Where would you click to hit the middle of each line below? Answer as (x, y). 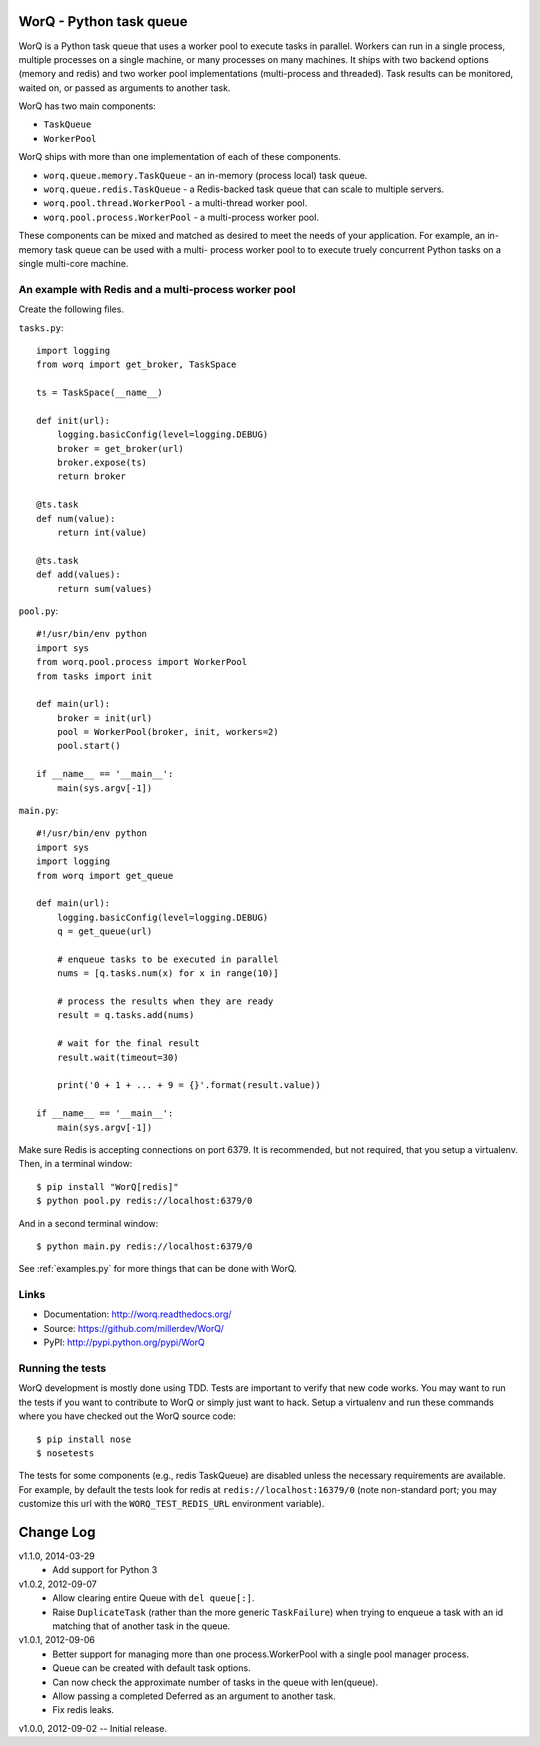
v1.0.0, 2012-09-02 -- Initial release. (92, 1728)
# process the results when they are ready (165, 1001)
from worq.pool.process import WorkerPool (142, 662)
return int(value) (102, 532)
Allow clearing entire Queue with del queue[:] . (153, 1598)
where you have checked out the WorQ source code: (127, 1416)
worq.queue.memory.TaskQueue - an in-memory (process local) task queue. (205, 175)
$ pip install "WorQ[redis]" (107, 1186)
